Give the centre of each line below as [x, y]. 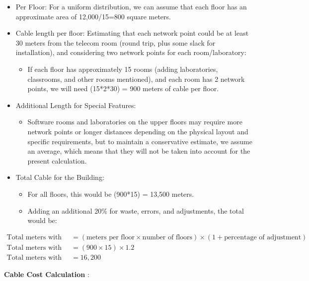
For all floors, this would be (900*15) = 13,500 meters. [111, 194]
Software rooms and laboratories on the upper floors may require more [135, 122]
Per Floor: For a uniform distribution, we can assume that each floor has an [131, 6]
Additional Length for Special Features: [76, 105]
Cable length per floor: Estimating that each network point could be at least [132, 33]
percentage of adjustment [263, 237]
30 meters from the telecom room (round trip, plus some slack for [116, 42]
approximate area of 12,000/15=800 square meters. [93, 16]
